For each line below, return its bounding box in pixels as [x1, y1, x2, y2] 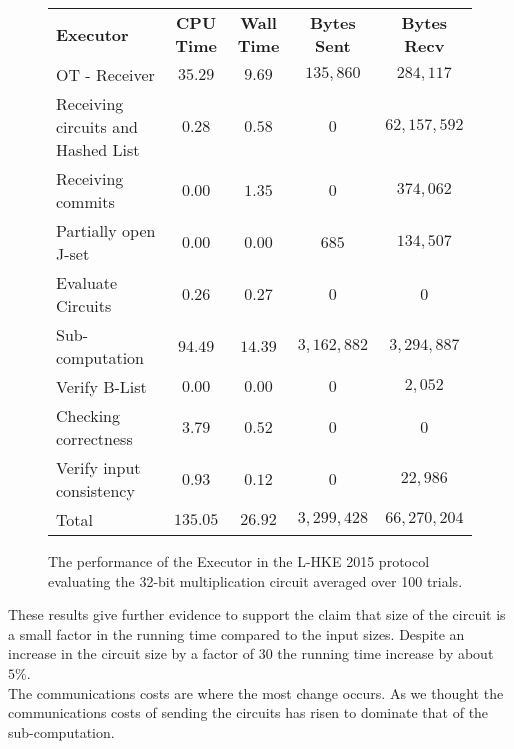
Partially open [56, 219, 156, 242]
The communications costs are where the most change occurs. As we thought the [8, 682, 504, 703]
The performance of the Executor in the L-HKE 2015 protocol [48, 551, 430, 571]
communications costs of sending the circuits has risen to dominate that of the [8, 702, 489, 723]
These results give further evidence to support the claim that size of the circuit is [8, 604, 506, 625]
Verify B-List [56, 375, 147, 398]
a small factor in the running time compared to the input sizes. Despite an [8, 623, 465, 644]
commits [56, 190, 115, 213]
